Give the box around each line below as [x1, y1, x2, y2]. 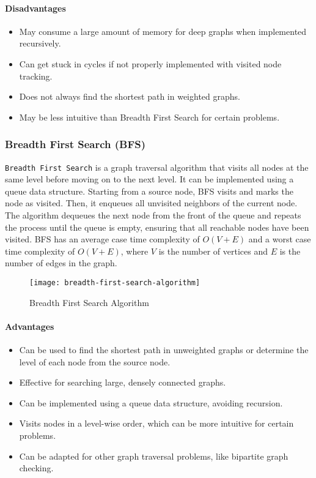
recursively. [19, 37, 61, 50]
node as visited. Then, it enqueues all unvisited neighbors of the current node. [5, 196, 298, 209]
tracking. [19, 69, 53, 82]
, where [120, 244, 149, 257]
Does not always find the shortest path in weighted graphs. [19, 90, 240, 103]
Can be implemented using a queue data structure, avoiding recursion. [19, 396, 283, 409]
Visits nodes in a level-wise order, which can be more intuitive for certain [19, 417, 294, 430]
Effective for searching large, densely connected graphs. [19, 376, 226, 389]
